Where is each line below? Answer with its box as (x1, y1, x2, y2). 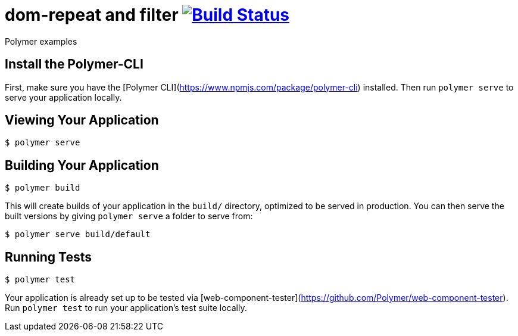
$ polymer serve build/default (5, 229, 151, 239)
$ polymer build (5, 183, 80, 193)
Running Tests (5, 249, 92, 265)
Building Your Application (5, 157, 159, 173)
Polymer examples (5, 36, 77, 46)
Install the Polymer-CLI (5, 57, 143, 72)
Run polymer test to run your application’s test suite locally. (5, 303, 247, 313)
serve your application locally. (5, 92, 122, 102)
